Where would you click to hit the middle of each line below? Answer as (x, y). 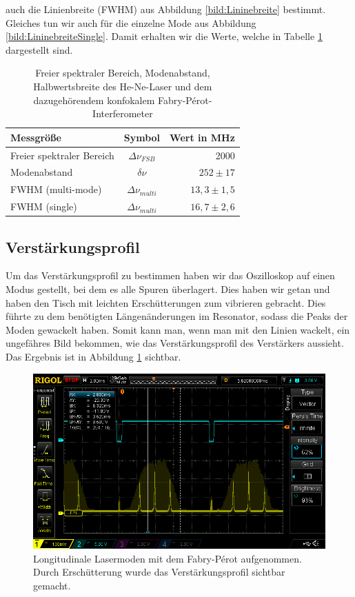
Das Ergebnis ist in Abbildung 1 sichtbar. (93, 356)
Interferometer (123, 113)
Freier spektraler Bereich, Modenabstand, (123, 73)
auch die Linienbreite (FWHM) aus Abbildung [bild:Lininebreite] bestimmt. (166, 9)
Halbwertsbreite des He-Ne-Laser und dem (123, 86)
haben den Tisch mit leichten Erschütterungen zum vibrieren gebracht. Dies (166, 302)
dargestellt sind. (39, 49)
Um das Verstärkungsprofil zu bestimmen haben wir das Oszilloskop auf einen (170, 275)
